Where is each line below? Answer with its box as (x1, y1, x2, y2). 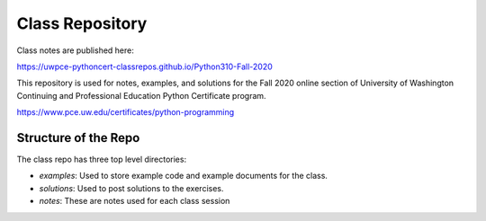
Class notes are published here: (16, 45, 135, 56)
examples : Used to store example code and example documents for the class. (39, 171, 328, 181)
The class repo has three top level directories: (16, 154, 187, 165)
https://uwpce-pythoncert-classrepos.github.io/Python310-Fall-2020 (16, 61, 274, 72)
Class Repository (16, 13, 148, 33)
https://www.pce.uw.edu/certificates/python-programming (16, 107, 235, 118)
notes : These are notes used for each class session (39, 196, 230, 207)
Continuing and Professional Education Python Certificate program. (16, 90, 266, 101)
